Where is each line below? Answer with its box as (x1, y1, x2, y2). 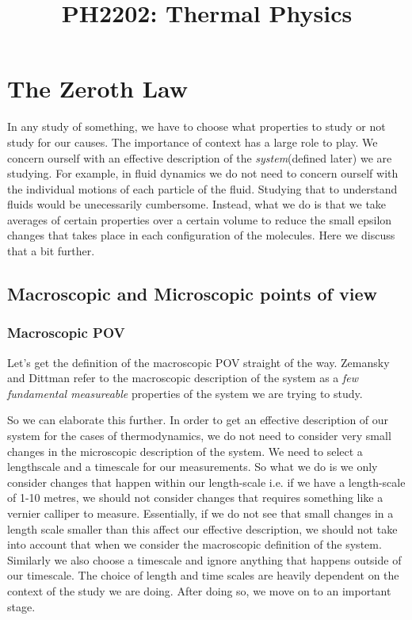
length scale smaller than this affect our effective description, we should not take (7, 520, 398, 537)
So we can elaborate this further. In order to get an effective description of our (7, 411, 389, 428)
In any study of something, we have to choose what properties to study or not (7, 118, 386, 135)
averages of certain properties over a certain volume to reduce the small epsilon (7, 211, 392, 228)
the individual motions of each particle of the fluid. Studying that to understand (7, 180, 398, 197)
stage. (7, 598, 36, 614)
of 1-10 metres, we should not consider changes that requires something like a (7, 489, 383, 506)
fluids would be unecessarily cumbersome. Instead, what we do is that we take (7, 196, 387, 212)
